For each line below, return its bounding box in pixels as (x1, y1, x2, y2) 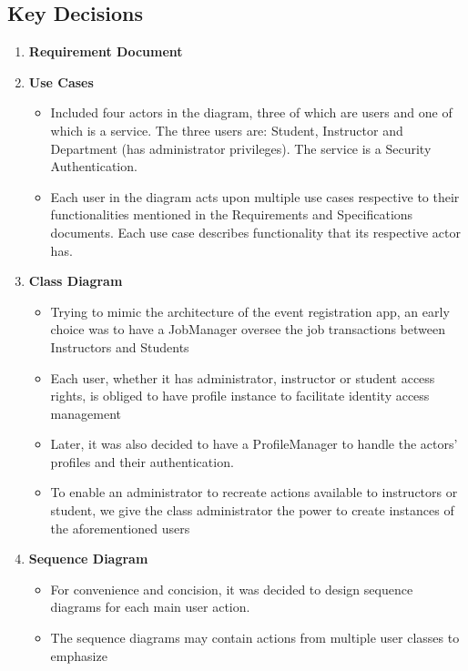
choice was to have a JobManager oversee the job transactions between (50, 320, 445, 339)
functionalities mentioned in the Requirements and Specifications (50, 205, 413, 224)
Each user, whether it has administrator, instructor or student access (50, 368, 435, 387)
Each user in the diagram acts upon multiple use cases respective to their (50, 187, 460, 206)
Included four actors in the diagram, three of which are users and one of (50, 103, 453, 122)
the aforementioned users (50, 518, 190, 537)
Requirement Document (28, 42, 183, 61)
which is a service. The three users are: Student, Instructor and (50, 120, 403, 139)
